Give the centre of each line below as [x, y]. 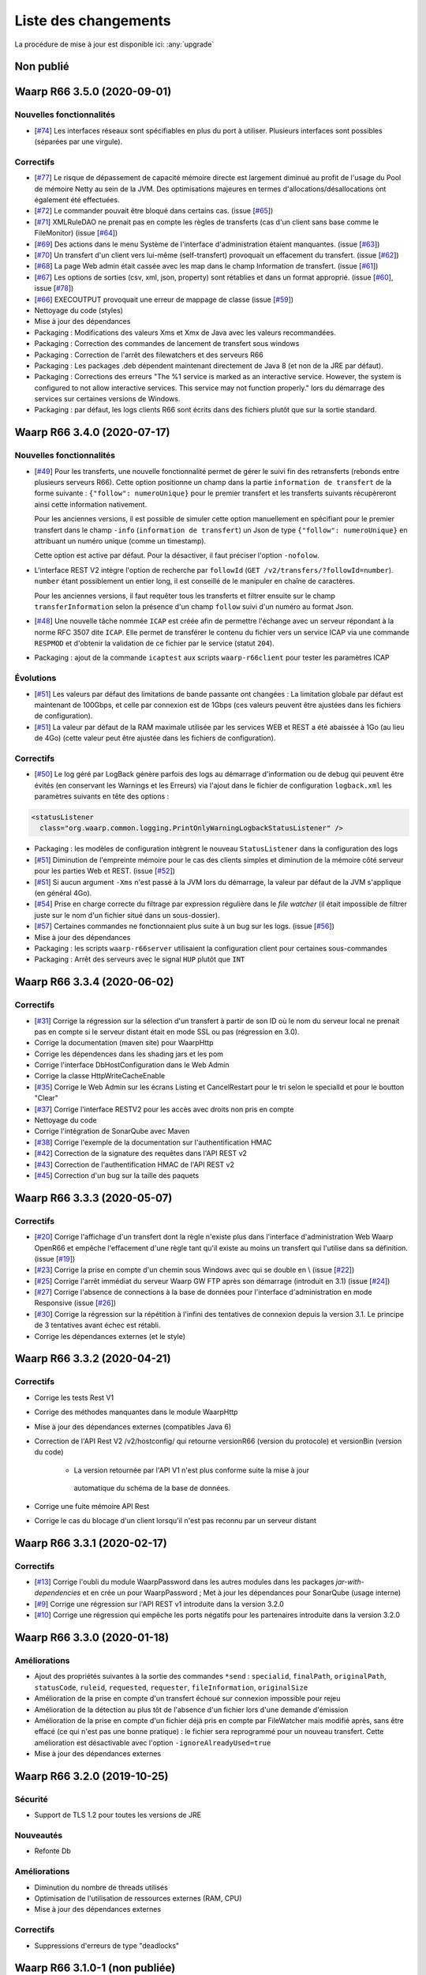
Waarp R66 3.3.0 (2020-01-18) [92, 1638]
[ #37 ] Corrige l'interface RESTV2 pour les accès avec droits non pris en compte [164, 1109]
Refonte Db [52, 1851]
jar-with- [350, 1582]
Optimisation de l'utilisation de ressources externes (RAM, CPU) [138, 1898]
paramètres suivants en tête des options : [102, 796]
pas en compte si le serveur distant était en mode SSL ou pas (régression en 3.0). [167, 1032]
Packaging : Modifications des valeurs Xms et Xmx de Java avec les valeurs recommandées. [185, 333]
